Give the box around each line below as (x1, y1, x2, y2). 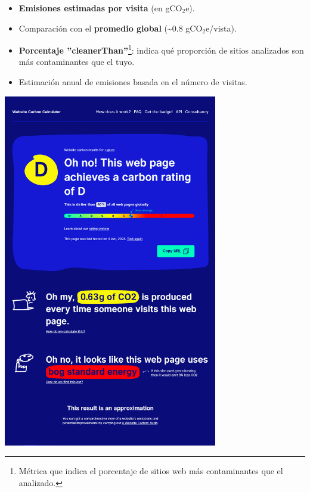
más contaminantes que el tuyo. (18, 55, 135, 68)
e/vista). (206, 21, 237, 34)
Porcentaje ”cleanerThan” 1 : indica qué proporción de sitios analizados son (18, 42, 304, 56)
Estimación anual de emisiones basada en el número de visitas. (18, 76, 247, 88)
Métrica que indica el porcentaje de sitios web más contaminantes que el (18, 465, 283, 477)
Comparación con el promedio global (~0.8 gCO (18, 21, 203, 34)
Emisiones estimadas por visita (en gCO (18, 2, 182, 14)
